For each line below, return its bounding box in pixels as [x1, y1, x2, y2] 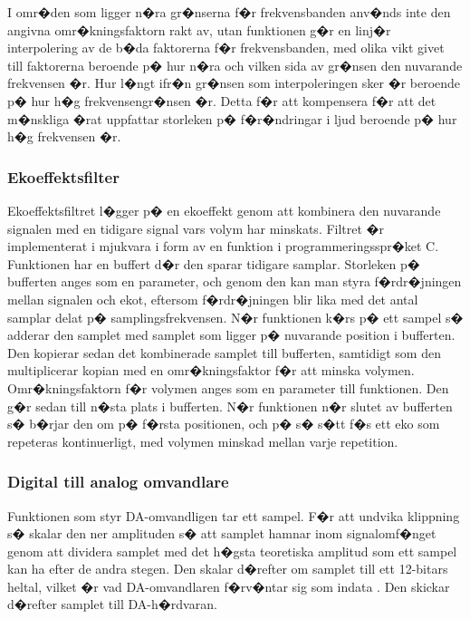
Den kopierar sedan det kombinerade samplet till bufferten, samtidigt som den [7, 343, 441, 362]
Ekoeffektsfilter [7, 165, 120, 188]
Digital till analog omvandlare [7, 470, 229, 493]
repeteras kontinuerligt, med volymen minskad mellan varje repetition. [7, 431, 398, 450]
